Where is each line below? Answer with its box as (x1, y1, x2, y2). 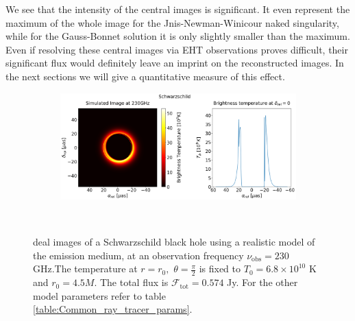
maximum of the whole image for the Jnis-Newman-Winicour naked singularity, (5, 15, 339, 29)
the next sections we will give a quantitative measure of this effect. (5, 69, 285, 83)
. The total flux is (94, 275, 169, 289)
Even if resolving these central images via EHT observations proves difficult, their (5, 42, 348, 56)
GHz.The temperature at (33, 261, 138, 276)
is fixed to (199, 261, 241, 276)
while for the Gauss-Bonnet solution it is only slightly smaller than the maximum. (5, 29, 350, 43)
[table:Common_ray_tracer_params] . (33, 302, 193, 316)
